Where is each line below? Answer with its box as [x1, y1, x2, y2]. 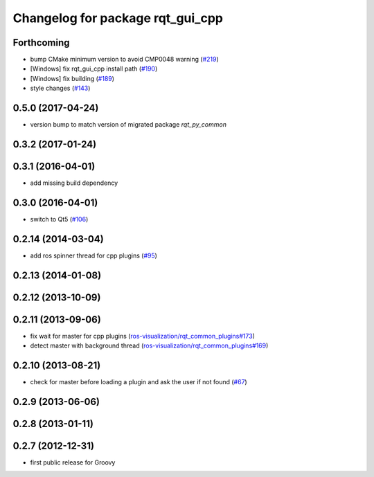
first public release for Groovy [30, 458, 116, 467]
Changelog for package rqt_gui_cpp [12, 10, 223, 26]
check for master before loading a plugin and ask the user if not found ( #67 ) [30, 378, 247, 386]
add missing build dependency [30, 179, 118, 187]
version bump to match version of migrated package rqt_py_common [30, 120, 226, 129]
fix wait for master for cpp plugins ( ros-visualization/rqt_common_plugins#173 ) [30, 332, 256, 340]
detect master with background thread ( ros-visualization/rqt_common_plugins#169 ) [30, 341, 269, 350]
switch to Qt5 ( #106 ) [30, 215, 89, 223]
